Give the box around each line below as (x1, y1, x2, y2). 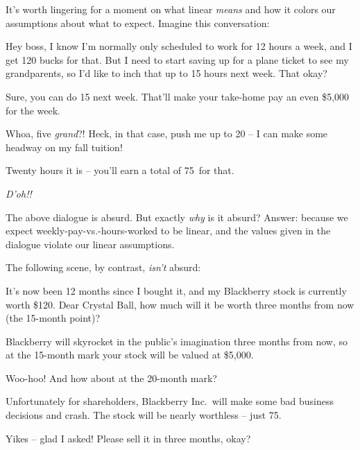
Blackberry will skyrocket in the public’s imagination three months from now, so (6, 334, 348, 348)
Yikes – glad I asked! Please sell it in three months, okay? (6, 431, 251, 445)
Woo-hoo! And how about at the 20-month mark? (6, 370, 217, 385)
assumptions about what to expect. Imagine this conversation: (6, 15, 270, 30)
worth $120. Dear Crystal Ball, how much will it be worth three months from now (6, 297, 354, 311)
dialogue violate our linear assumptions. (6, 236, 175, 251)
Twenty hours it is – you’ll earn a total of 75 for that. (6, 163, 234, 178)
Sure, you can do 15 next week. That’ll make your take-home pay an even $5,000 (6, 89, 350, 103)
